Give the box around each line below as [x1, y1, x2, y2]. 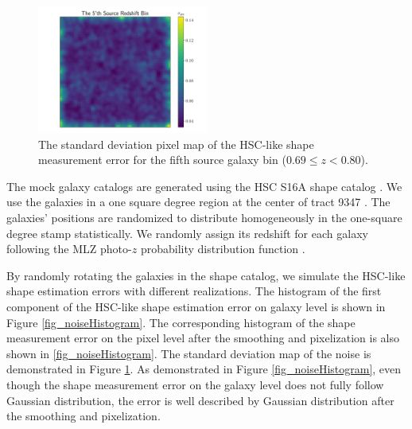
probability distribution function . [140, 240, 305, 257]
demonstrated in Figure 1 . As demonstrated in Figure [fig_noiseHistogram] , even [6, 361, 402, 377]
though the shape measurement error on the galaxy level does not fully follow [6, 376, 384, 392]
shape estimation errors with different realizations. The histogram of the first [6, 283, 382, 299]
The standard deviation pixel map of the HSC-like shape [38, 135, 314, 152]
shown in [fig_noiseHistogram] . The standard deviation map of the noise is [6, 345, 371, 361]
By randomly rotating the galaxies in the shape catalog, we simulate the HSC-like [6, 267, 406, 283]
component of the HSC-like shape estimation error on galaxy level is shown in [6, 298, 386, 314]
